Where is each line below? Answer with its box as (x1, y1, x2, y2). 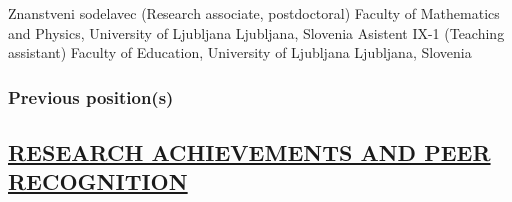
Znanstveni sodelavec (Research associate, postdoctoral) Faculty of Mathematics (8, 3, 500, 23)
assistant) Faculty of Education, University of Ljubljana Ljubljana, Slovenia (8, 42, 472, 63)
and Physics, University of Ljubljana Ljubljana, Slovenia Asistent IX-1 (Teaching (8, 22, 505, 43)
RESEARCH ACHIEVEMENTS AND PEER (8, 137, 491, 168)
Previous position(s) (8, 84, 174, 109)
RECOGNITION (8, 166, 188, 197)
